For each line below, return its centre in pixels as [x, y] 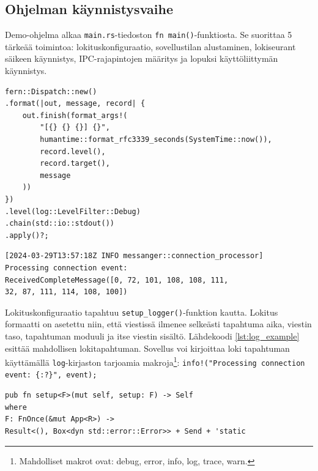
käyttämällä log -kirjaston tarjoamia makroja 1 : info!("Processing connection [155, 361]
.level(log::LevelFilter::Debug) [73, 211]
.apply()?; [27, 235]
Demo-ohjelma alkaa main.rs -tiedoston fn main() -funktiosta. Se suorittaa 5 [149, 35]
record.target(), [75, 164]
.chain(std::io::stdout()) [60, 224]
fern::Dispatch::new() [51, 91]
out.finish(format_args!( [75, 115]
